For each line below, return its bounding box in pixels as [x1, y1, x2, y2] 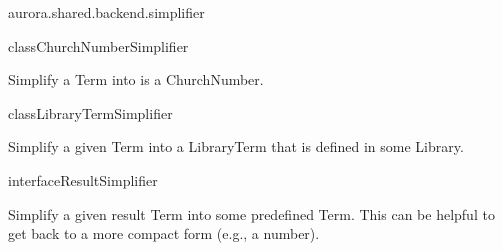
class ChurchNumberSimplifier [8, 35, 189, 56]
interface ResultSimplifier [8, 169, 158, 190]
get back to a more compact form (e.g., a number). [8, 223, 320, 244]
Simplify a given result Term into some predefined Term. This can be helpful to [8, 203, 495, 224]
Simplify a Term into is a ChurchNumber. [8, 69, 264, 90]
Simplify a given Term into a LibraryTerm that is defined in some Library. [8, 136, 464, 157]
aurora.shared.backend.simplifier [8, 2, 205, 22]
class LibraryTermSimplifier [8, 102, 173, 123]
